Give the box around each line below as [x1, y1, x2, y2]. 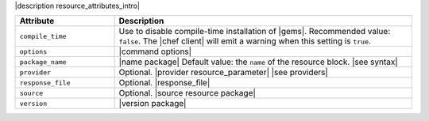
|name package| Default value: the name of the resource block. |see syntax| [118, 56, 399, 67]
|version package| [118, 98, 187, 109]
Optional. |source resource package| [118, 88, 256, 99]
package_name [19, 58, 67, 66]
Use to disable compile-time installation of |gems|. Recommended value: [118, 26, 391, 37]
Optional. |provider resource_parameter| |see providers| [118, 67, 329, 78]
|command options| [118, 46, 192, 57]
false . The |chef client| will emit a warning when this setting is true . [118, 36, 371, 47]
